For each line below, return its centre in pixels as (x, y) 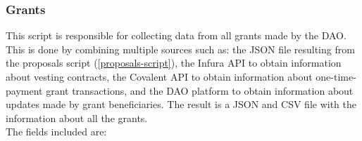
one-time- (336, 76)
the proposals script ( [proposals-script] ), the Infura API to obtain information (174, 63)
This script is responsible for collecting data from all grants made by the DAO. (176, 35)
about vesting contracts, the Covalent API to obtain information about (159, 76)
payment (24, 90)
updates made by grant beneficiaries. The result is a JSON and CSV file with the (181, 104)
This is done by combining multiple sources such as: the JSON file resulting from (180, 49)
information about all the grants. (77, 117)
